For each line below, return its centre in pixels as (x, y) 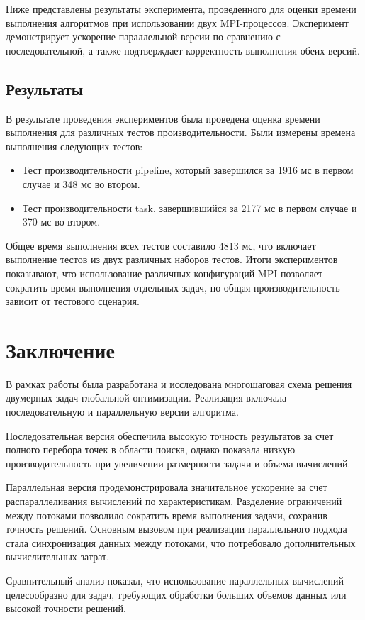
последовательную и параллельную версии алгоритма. (122, 412)
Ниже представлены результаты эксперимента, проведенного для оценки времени (181, 9)
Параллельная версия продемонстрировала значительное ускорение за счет (167, 487)
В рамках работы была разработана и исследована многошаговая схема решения (179, 383)
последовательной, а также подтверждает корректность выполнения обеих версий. (183, 50)
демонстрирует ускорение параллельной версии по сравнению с (143, 37)
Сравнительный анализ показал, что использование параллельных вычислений (175, 580)
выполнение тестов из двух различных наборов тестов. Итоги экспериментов (172, 259)
